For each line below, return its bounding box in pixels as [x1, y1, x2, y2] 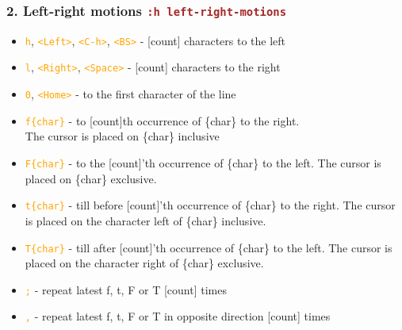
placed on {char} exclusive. [25, 170, 157, 186]
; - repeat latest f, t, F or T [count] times [25, 281, 227, 297]
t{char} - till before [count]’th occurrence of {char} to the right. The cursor [25, 197, 396, 213]
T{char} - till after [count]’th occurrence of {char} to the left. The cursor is [25, 239, 392, 255]
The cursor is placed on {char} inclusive [25, 128, 220, 144]
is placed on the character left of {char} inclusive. [25, 212, 266, 228]
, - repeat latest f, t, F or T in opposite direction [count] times [25, 308, 331, 324]
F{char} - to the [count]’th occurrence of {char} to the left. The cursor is [25, 155, 381, 171]
